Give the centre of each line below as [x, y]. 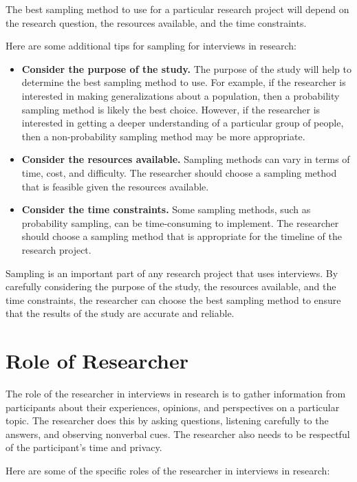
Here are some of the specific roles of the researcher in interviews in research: [168, 470]
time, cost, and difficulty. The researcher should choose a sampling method [179, 172]
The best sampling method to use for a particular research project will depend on [177, 9]
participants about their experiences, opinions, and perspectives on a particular [173, 407]
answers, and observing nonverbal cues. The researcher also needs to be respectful [178, 434]
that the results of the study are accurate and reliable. [120, 313]
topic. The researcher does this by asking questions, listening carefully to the [167, 420]
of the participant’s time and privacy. [84, 447]
